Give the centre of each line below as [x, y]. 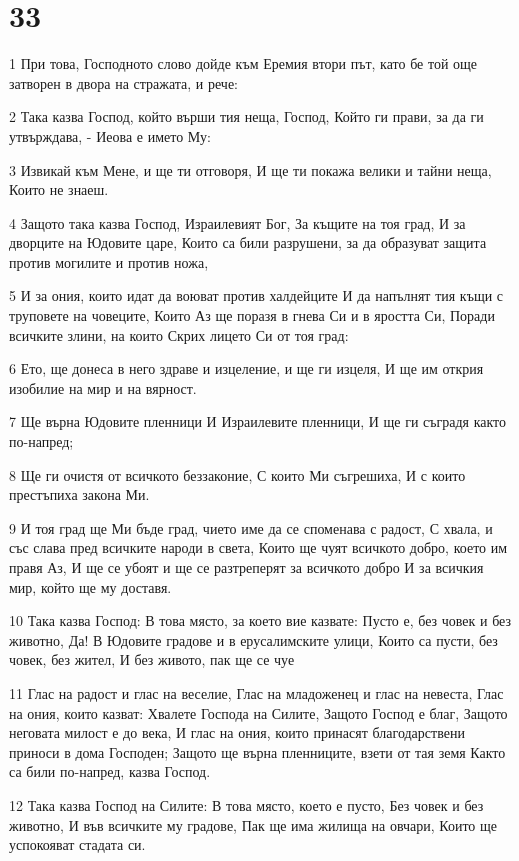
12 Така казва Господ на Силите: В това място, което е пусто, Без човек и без [246, 804]
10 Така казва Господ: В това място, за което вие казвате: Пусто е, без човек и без [260, 620]
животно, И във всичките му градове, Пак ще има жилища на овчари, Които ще [253, 824]
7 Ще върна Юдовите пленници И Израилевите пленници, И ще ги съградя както [258, 421]
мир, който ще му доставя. [90, 586]
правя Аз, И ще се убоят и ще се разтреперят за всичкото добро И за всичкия [246, 567]
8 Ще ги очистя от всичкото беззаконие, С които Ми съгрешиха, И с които [237, 474]
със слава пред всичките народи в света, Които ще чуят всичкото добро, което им [258, 547]
